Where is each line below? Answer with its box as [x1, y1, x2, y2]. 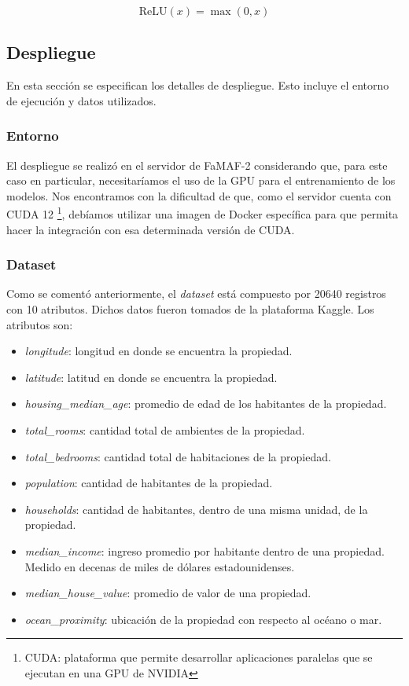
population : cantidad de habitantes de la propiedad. [24, 475, 273, 491]
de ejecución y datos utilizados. [6, 92, 157, 108]
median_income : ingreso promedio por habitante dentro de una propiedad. [24, 542, 385, 559]
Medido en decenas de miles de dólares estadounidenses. [24, 558, 295, 574]
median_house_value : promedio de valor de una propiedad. [24, 585, 311, 601]
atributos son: [6, 316, 73, 332]
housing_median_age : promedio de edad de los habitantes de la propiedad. [24, 395, 387, 412]
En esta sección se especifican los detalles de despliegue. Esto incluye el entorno [6, 77, 389, 94]
